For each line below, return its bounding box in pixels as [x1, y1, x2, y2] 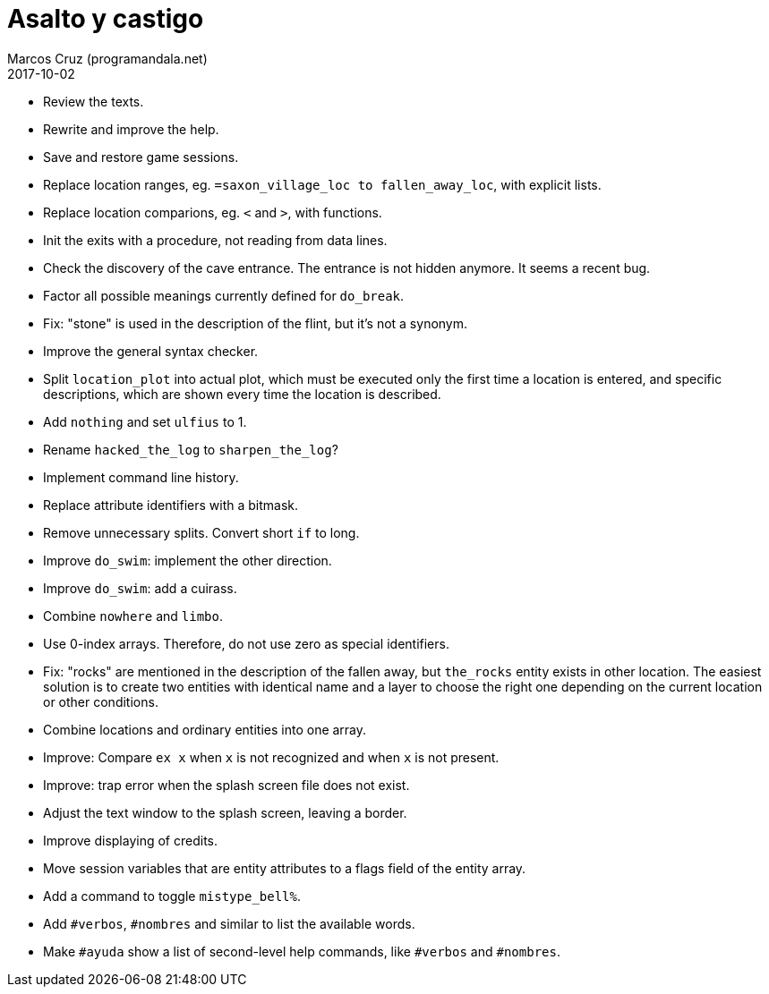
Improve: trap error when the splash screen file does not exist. [43, 777, 410, 793]
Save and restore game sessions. [43, 149, 239, 165]
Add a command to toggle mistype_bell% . [43, 888, 302, 904]
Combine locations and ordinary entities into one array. [43, 721, 367, 737]
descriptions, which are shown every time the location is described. [43, 386, 441, 402]
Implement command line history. [43, 469, 239, 485]
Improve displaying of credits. [43, 832, 218, 848]
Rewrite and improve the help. [43, 121, 219, 137]
